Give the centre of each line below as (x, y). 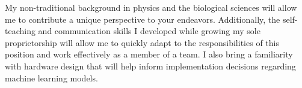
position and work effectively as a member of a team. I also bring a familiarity (149, 54)
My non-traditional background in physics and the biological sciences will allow (151, 7)
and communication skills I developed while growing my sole (149, 31)
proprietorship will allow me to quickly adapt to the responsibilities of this (142, 42)
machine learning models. (51, 78)
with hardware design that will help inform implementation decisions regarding (150, 66)
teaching (20, 31)
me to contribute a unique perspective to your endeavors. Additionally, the (143, 19)
